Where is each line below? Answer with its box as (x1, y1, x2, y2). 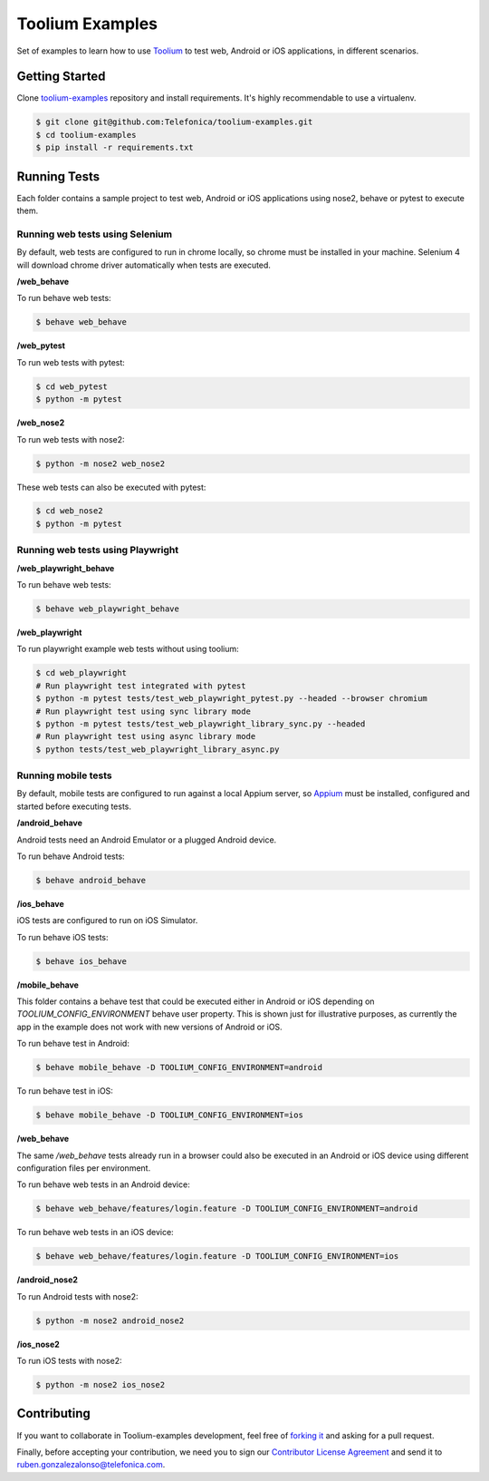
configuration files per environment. (16, 1162, 151, 1174)
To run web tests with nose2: (16, 434, 126, 444)
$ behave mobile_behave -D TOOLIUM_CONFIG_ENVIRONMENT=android (35, 1062, 323, 1073)
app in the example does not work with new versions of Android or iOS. (16, 1021, 283, 1032)
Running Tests (16, 169, 100, 184)
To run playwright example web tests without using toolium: (16, 644, 239, 655)
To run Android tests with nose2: (16, 1291, 139, 1301)
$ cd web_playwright (35, 667, 127, 678)
